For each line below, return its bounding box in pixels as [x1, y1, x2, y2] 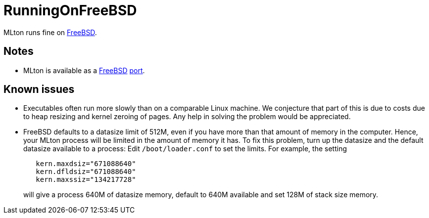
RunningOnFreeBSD [3, 2, 137, 19]
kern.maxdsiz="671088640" [36, 160, 136, 168]
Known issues [3, 83, 75, 96]
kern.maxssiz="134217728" [36, 175, 136, 184]
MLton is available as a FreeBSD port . [23, 66, 145, 75]
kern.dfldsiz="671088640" [36, 168, 136, 176]
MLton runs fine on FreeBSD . [3, 28, 97, 37]
